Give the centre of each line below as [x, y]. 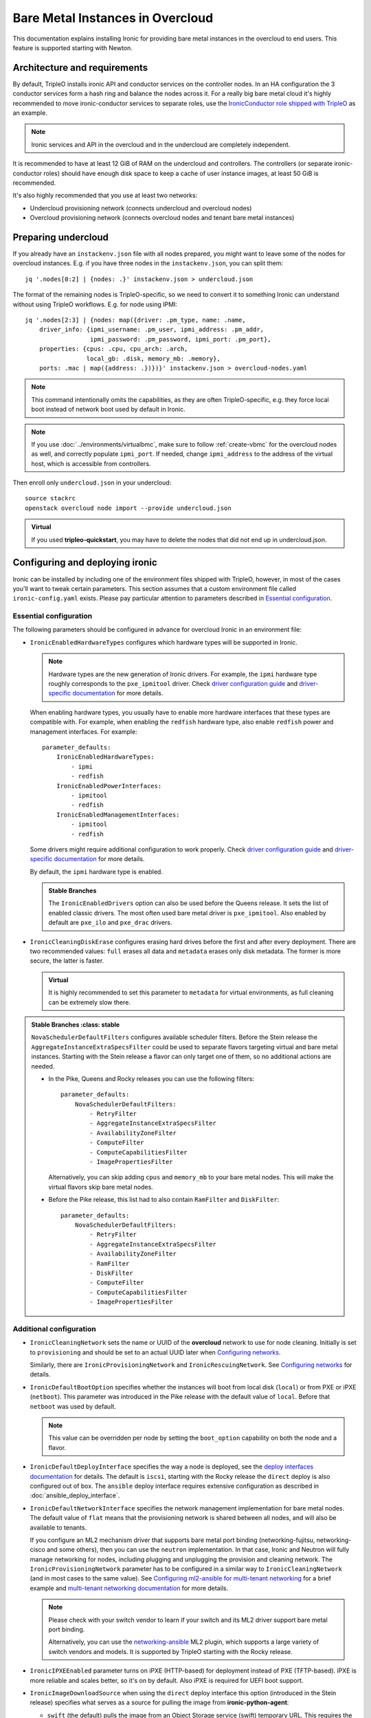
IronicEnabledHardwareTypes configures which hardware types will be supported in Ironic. [164, 642]
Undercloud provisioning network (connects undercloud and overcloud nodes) [141, 208]
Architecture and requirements [80, 68]
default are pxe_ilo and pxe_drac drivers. [110, 923]
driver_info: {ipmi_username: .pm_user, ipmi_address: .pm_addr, [151, 330]
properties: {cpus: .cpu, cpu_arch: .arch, [113, 349]
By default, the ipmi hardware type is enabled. [96, 871]
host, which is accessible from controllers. [91, 463]
